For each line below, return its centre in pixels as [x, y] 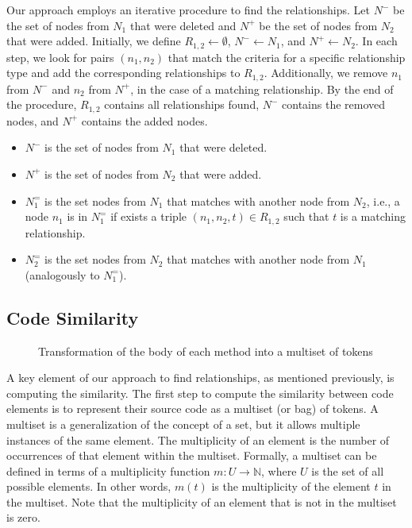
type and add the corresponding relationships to [123, 73]
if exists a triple [148, 216]
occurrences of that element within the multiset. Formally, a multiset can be [192, 455]
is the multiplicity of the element [291, 486]
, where [279, 470]
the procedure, [42, 104]
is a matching [373, 216]
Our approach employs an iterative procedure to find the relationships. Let [189, 10]
